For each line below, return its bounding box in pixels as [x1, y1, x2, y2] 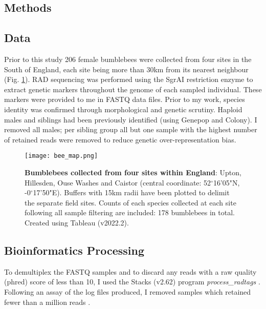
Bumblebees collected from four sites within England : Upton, [25, 167, 241, 177]
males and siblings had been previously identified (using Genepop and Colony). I [4, 114, 257, 125]
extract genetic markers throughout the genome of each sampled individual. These [4, 84, 262, 94]
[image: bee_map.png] [25, 152, 98, 160]
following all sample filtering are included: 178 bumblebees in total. [25, 207, 235, 218]
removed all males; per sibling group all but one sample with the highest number [4, 124, 257, 135]
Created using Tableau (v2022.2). [25, 217, 129, 228]
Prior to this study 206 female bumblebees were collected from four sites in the [4, 53, 252, 64]
